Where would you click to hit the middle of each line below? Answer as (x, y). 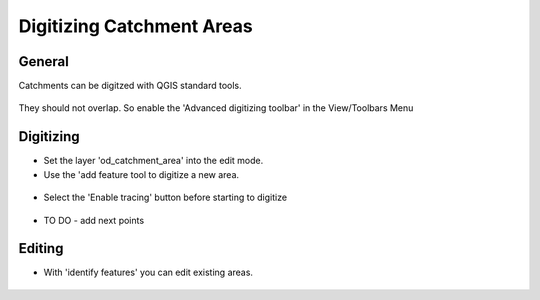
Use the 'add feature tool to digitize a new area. (141, 174)
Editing (41, 248)
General (44, 61)
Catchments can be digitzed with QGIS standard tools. (130, 86)
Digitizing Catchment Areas (136, 26)
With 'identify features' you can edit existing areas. (148, 272)
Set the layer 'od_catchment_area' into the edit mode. (153, 161)
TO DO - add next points (94, 220)
